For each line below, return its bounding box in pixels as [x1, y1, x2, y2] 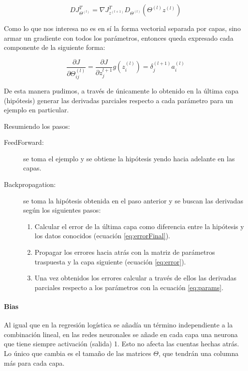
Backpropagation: [4, 179, 56, 189]
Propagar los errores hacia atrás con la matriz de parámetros [34, 247, 215, 257]
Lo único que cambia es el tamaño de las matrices [4, 348, 151, 358]
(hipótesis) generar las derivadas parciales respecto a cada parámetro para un [4, 95, 233, 105]
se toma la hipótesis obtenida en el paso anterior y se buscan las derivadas [23, 195, 243, 205]
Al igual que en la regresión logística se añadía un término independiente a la [4, 320, 233, 330]
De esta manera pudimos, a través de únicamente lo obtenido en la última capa [4, 85, 239, 95]
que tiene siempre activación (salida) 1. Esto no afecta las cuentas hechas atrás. [4, 339, 239, 349]
